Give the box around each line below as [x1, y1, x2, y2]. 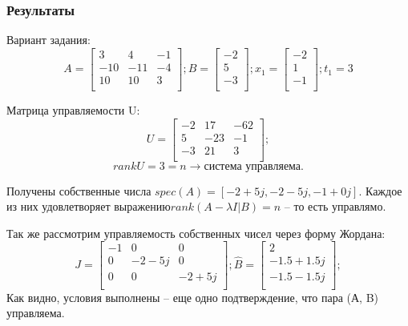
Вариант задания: [6, 31, 91, 48]
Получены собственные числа [6, 182, 151, 199]
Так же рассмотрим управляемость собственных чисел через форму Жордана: [6, 224, 386, 241]
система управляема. [204, 160, 304, 172]
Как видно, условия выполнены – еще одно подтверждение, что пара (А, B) [6, 288, 379, 305]
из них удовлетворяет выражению [6, 198, 171, 215]
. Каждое [358, 182, 402, 199]
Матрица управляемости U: [6, 101, 140, 118]
